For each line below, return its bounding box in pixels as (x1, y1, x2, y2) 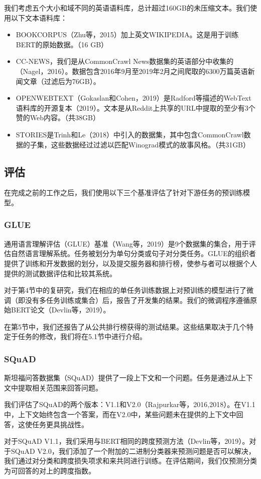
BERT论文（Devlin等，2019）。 (11, 304, 110, 315)
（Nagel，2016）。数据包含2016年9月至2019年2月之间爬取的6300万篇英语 (16, 65, 248, 76)
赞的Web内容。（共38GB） (16, 112, 100, 123)
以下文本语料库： (11, 12, 67, 23)
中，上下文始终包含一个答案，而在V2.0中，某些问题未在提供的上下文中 (4, 409, 236, 420)
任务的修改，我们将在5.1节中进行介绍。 (18, 331, 147, 342)
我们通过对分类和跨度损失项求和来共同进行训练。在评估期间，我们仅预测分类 (4, 455, 257, 466)
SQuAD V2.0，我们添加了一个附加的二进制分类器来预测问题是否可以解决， (11, 445, 255, 456)
